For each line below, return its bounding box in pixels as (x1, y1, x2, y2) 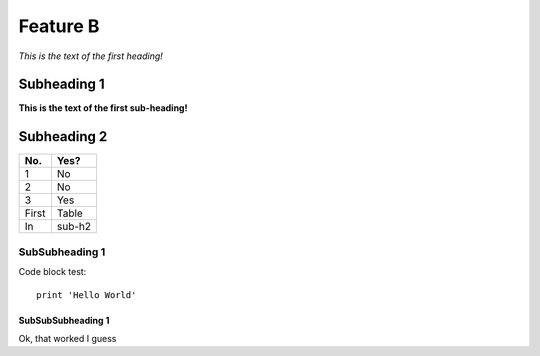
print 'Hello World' (36, 289, 137, 300)
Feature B (18, 15, 100, 37)
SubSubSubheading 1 (18, 314, 110, 326)
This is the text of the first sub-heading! (18, 102, 188, 114)
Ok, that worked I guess (18, 332, 117, 344)
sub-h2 (56, 220, 92, 234)
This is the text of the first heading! (18, 50, 164, 62)
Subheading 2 (18, 128, 108, 145)
